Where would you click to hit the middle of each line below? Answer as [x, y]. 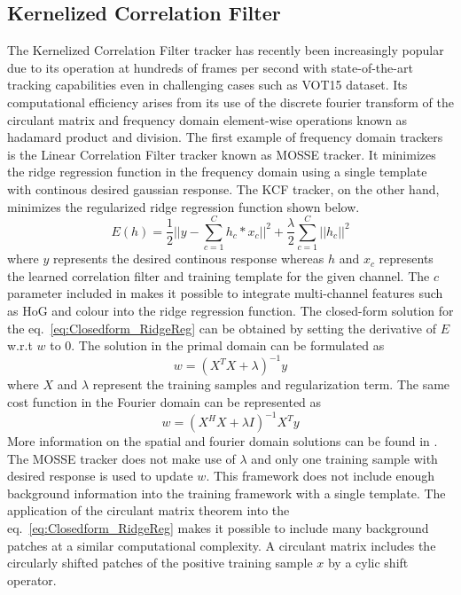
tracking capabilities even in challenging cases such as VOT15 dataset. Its [207, 85]
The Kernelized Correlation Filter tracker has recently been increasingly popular [226, 50]
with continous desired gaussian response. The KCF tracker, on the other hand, [223, 188]
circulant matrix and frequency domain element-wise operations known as [207, 119]
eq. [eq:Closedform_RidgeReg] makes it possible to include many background [218, 527]
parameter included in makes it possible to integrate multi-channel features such [225, 293]
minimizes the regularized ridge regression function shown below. [184, 206]
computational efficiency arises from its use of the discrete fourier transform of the [230, 102]
